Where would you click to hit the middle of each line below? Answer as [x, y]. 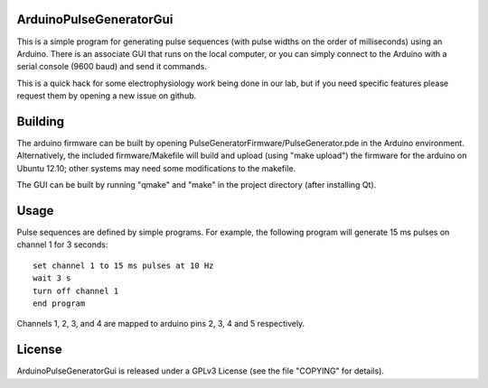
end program [59, 304]
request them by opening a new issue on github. [107, 96]
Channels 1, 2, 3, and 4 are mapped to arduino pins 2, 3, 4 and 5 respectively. [161, 324]
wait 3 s [52, 278]
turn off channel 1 [76, 291]
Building [41, 121]
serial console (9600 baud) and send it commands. [112, 67]
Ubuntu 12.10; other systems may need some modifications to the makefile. [156, 168]
